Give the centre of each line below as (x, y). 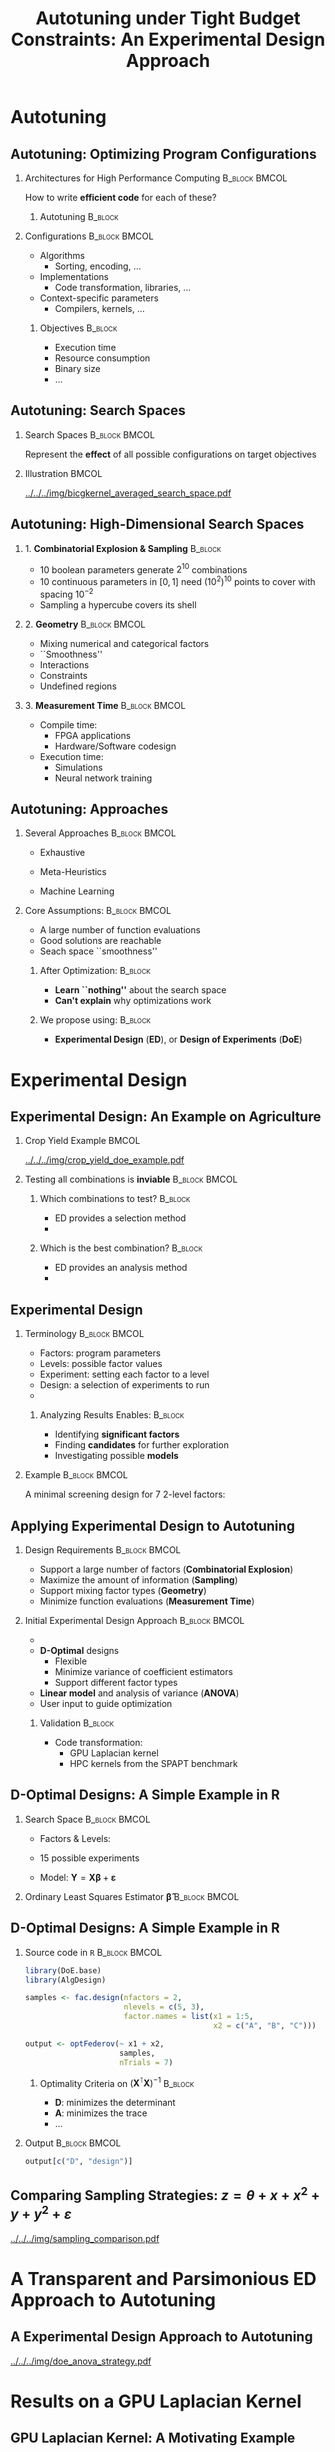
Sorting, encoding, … (98, 266)
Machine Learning (77, 891)
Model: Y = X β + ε (78, 1877)
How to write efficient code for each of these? (120, 197)
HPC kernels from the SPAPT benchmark (153, 1764)
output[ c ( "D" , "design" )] (78, 2162)
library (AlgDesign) (65, 1980)
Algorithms (62, 255)
